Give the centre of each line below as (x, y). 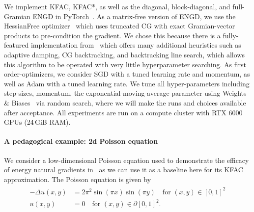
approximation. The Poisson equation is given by (78, 179)
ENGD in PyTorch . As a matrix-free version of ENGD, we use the (134, 16)
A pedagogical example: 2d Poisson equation (81, 141)
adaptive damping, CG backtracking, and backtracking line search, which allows (124, 54)
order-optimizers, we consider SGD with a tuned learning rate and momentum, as (127, 74)
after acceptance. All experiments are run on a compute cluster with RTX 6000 (123, 112)
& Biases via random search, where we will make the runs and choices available (125, 102)
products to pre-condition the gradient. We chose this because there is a (112, 35)
